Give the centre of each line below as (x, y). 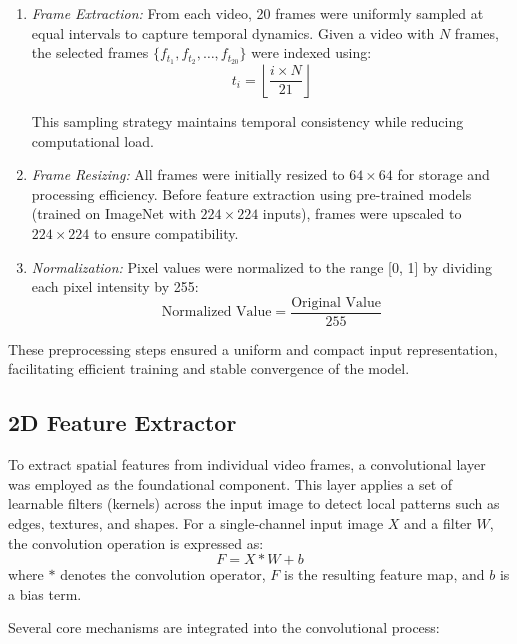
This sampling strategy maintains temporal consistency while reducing (247, 121)
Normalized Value (216, 312)
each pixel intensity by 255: (115, 286)
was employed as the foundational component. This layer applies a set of (230, 483)
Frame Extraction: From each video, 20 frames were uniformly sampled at (257, 13)
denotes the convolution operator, (163, 574)
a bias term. (45, 593)
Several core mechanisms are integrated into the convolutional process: (224, 627)
